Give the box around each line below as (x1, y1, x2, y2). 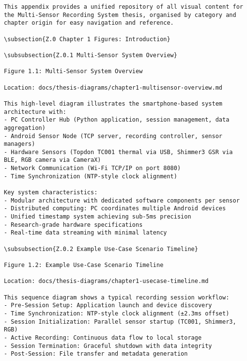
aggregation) (4, 124, 46, 131)
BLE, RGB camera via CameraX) (4, 157, 101, 164)
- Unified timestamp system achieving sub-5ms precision (4, 213, 191, 220)
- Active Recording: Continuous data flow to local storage (4, 334, 202, 341)
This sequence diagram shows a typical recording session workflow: (4, 294, 230, 301)
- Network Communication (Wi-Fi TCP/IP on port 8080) (4, 165, 181, 172)
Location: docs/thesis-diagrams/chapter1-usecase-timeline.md (4, 278, 209, 285)
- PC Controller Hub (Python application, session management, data (4, 116, 230, 124)
